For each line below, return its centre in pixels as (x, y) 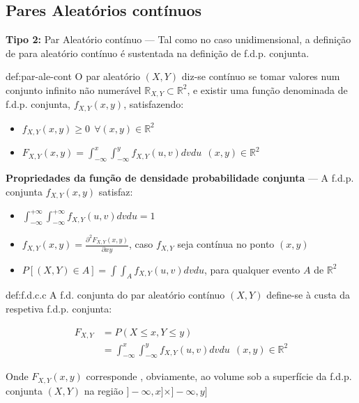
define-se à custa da (308, 295)
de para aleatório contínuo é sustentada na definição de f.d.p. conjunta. (158, 53)
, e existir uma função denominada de (267, 89)
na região (104, 390)
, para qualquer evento (252, 269)
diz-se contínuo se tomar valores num (261, 76)
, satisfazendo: (154, 104)
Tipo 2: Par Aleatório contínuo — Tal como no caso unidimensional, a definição (178, 39)
